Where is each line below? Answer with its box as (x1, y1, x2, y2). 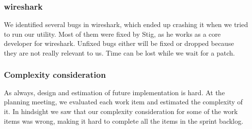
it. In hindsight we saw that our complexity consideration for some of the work (4, 106, 238, 116)
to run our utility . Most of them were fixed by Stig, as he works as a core (4, 29, 221, 39)
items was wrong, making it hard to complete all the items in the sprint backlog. (4, 115, 243, 126)
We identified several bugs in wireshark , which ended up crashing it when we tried (4, 19, 248, 29)
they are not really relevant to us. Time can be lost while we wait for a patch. (4, 48, 235, 57)
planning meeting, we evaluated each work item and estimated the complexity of (4, 97, 243, 107)
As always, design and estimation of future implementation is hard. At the (4, 87, 225, 97)
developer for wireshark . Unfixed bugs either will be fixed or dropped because (4, 38, 234, 48)
